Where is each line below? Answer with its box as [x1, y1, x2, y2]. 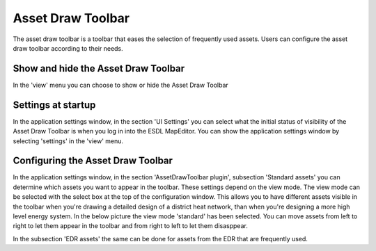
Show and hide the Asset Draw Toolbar [13, 63, 185, 74]
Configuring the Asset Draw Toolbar [13, 155, 173, 167]
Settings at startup [13, 99, 96, 111]
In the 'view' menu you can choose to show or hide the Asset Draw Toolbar [13, 81, 229, 89]
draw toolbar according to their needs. [13, 44, 123, 52]
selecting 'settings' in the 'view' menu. [13, 136, 124, 145]
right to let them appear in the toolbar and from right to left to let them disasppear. [13, 222, 249, 230]
